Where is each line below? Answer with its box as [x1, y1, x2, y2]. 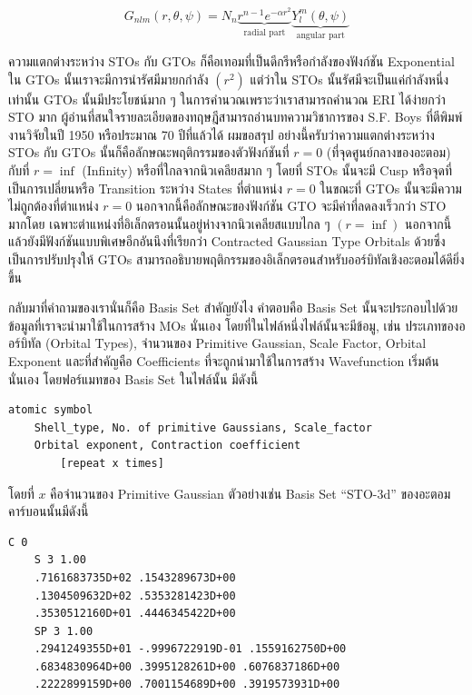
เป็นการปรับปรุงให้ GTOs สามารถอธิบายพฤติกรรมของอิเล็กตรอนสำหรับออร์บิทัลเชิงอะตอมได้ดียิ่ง [8, 250, 465, 268]
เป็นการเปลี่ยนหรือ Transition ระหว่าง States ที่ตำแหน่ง [8, 178, 283, 197]
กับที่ [8, 161, 30, 180]
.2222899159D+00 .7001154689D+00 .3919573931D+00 [34, 678, 340, 691]
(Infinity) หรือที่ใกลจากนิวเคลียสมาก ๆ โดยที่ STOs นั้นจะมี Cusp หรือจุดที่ [82, 161, 452, 180]
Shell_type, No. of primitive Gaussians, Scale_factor [34, 421, 372, 434]
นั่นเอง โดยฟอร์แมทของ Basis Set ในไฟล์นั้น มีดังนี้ [8, 369, 259, 388]
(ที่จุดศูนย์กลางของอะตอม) [326, 143, 451, 162]
